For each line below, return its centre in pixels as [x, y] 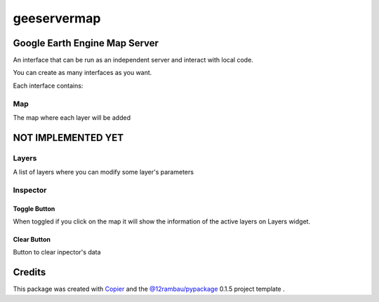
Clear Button [32, 240]
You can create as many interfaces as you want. [82, 73]
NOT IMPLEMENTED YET [68, 138]
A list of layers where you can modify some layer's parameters [104, 172]
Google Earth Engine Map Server [86, 43]
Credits [29, 272]
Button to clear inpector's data [57, 252]
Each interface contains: [48, 85]
